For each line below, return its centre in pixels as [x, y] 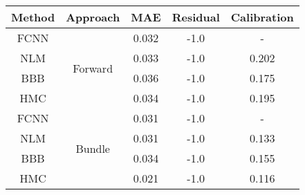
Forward [93, 68]
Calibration [262, 17]
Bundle [93, 148]
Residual [196, 17]
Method [33, 17]
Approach [93, 17]
